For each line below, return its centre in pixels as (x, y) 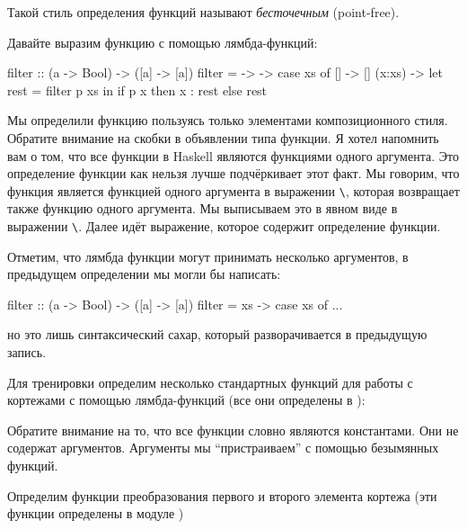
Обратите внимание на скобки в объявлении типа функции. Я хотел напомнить (223, 137)
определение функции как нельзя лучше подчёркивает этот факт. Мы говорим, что (233, 173)
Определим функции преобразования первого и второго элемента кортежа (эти (222, 495)
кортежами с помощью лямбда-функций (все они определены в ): (186, 400)
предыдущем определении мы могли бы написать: (144, 274)
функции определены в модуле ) (96, 513)
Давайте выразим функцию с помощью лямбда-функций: (163, 42)
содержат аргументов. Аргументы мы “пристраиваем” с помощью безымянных (223, 448)
